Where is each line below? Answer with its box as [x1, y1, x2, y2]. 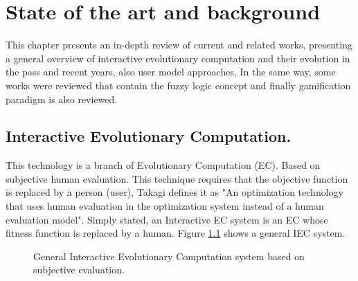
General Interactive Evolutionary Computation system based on [33, 248, 305, 263]
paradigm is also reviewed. [6, 91, 118, 106]
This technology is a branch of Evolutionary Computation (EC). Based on [6, 158, 321, 172]
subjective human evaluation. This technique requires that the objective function [6, 171, 348, 185]
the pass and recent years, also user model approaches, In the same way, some [6, 64, 336, 79]
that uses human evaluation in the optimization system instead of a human [6, 199, 324, 213]
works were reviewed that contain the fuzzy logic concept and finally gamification [6, 78, 351, 92]
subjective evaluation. [33, 262, 125, 277]
